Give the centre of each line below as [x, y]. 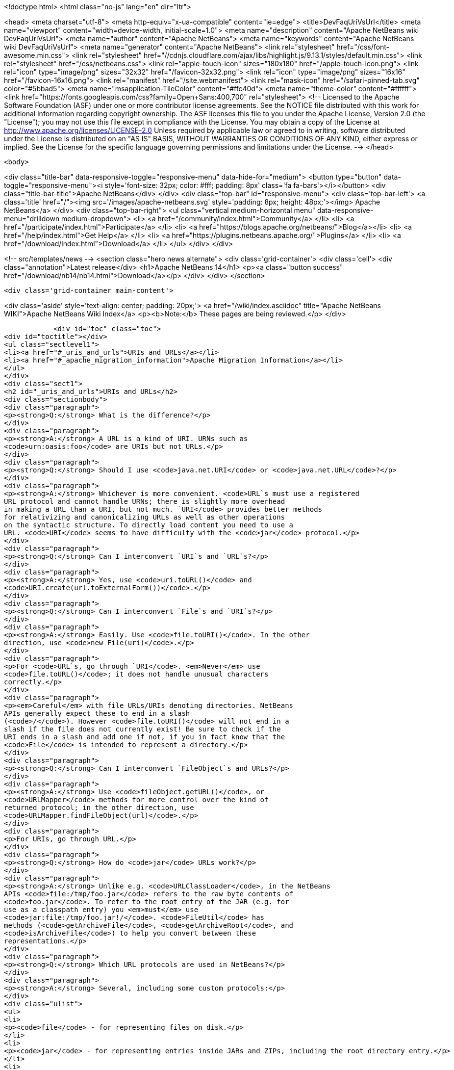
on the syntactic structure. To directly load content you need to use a [149, 525]
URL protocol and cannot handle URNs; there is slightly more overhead [145, 501]
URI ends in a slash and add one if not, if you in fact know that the [145, 737]
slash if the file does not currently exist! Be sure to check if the [142, 729]
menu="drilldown [32, 219]
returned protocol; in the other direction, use [99, 808]
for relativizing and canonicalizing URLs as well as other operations [145, 517]
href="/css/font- [363, 47]
